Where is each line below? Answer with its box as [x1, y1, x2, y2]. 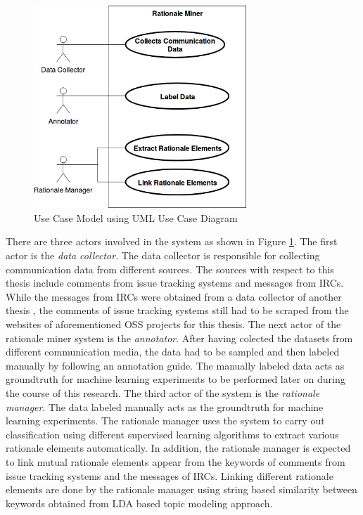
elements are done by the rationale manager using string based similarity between [6, 482, 357, 497]
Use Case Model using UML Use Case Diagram [34, 210, 238, 225]
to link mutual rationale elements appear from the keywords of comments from [6, 454, 345, 469]
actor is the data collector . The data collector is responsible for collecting [6, 248, 320, 263]
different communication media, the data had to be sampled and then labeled [6, 344, 340, 359]
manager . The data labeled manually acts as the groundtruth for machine [6, 399, 324, 414]
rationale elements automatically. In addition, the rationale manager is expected [6, 441, 351, 455]
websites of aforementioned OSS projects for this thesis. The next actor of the [6, 317, 341, 332]
